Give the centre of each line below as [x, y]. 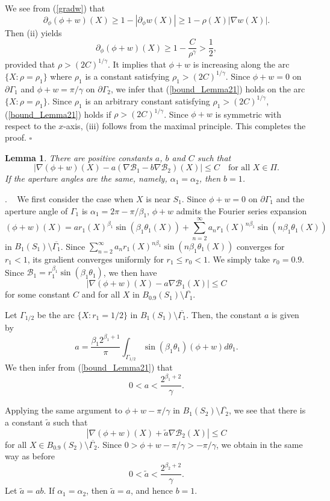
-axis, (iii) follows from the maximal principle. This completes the [185, 125]
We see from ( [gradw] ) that [55, 8]
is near [158, 199]
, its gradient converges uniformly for [95, 259]
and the [290, 199]
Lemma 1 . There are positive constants [79, 157]
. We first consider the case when [69, 199]
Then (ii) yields [33, 32]
